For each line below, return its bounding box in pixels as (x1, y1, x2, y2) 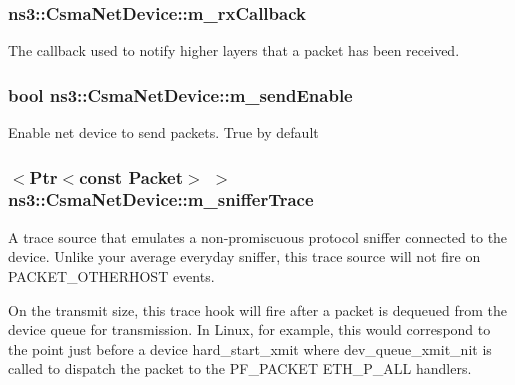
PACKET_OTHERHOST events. (8, 265, 215, 286)
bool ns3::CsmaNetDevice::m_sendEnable (8, 82, 353, 107)
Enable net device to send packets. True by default (8, 122, 319, 143)
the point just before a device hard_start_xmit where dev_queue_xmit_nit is (8, 338, 492, 359)
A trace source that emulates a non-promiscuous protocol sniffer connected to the (8, 226, 508, 247)
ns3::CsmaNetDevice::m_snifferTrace (8, 187, 314, 212)
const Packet (79, 164, 184, 189)
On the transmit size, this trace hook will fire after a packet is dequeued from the (8, 299, 508, 320)
